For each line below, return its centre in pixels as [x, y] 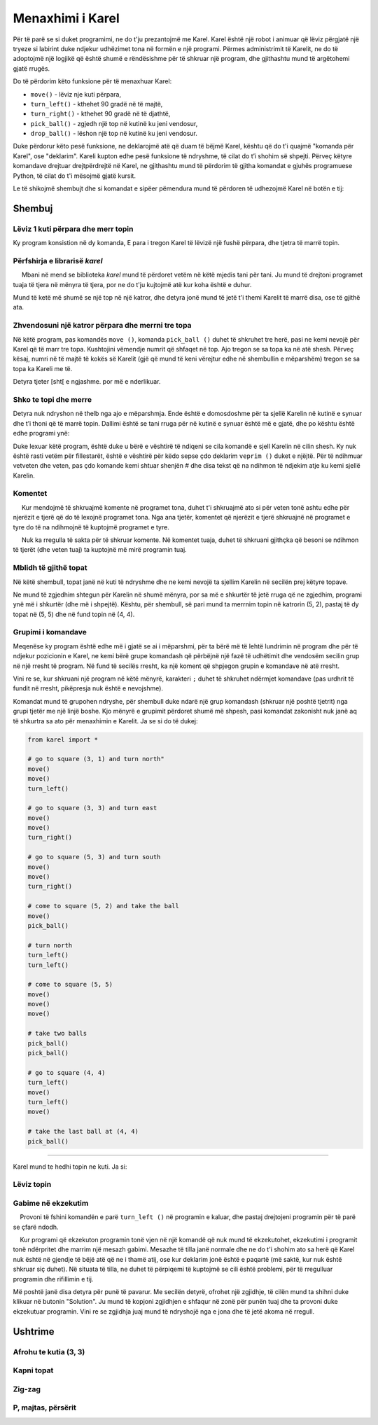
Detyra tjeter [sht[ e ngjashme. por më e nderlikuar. [87, 382]
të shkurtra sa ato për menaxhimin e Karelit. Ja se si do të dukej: [105, 721]
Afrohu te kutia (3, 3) [49, 1351]
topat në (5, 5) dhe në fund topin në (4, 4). [74, 614]
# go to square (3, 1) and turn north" [96, 759]
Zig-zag [27, 1389]
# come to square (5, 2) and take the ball [104, 906]
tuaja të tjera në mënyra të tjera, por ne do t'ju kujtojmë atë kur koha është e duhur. [132, 284]
